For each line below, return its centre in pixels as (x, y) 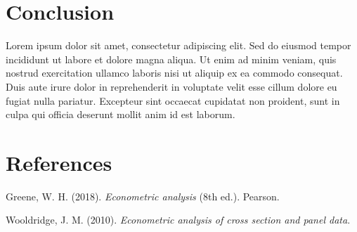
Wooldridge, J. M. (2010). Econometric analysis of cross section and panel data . (178, 220)
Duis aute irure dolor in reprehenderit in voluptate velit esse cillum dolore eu (171, 86)
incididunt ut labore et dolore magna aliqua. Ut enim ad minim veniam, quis (171, 59)
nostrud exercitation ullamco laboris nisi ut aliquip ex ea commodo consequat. (174, 73)
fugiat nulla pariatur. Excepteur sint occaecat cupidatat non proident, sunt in (173, 100)
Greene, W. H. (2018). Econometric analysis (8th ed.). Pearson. (143, 196)
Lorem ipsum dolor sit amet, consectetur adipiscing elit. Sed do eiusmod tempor (178, 45)
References (59, 162)
